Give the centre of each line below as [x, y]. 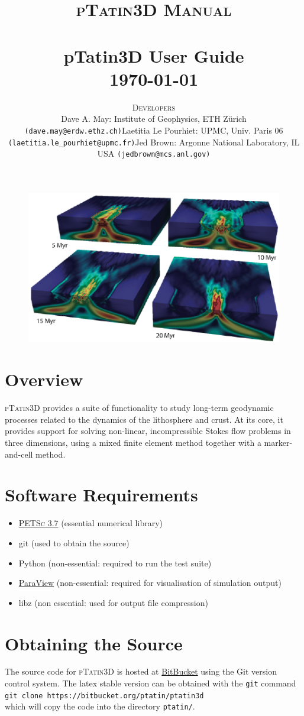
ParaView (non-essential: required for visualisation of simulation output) [150, 583]
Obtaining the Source [94, 643]
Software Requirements [101, 495]
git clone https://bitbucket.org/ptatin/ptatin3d [104, 696]
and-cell [19, 454]
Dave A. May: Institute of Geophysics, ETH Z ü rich [154, 119]
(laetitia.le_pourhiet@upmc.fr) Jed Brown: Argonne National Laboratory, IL [154, 142]
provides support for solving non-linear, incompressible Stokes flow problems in [148, 431]
